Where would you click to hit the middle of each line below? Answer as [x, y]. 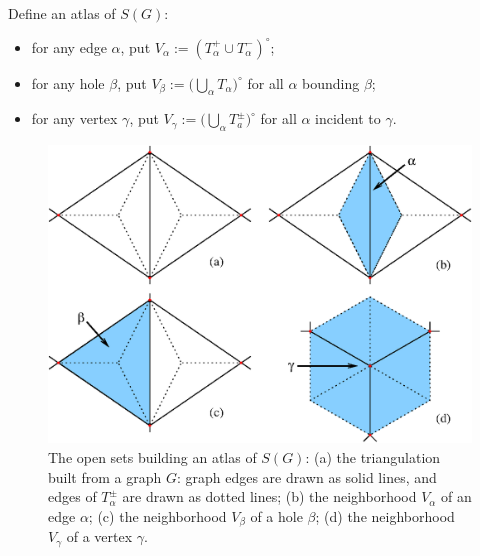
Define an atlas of [62, 13]
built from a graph [105, 476]
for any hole [68, 82]
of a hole [276, 515]
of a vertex [99, 536]
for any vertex [74, 118]
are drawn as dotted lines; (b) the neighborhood [269, 496]
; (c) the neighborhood [157, 515]
